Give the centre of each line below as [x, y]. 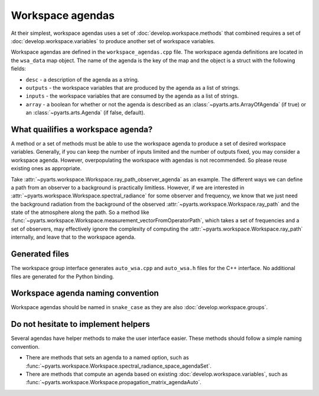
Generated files [40, 254]
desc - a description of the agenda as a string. [82, 79]
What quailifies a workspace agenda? [82, 129]
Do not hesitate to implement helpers [81, 324]
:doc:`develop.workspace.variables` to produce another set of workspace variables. [113, 41]
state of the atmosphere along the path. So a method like [80, 212]
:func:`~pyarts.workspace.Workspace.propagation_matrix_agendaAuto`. [114, 382]
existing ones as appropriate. [46, 168]
